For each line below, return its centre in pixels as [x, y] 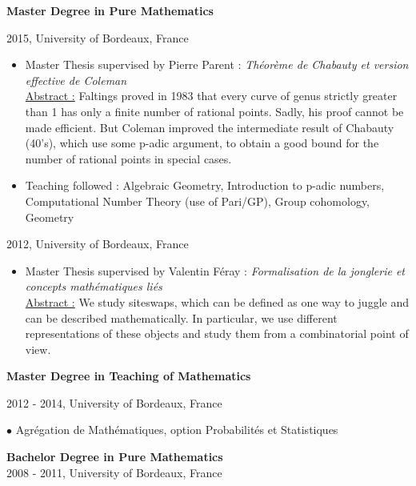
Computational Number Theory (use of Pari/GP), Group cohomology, [198, 201]
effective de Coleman [76, 80]
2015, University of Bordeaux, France [98, 37]
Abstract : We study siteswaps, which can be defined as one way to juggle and [217, 301]
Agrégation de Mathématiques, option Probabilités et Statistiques [177, 430]
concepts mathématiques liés [94, 286]
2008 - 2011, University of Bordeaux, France [114, 472]
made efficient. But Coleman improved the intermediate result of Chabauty [210, 127]
